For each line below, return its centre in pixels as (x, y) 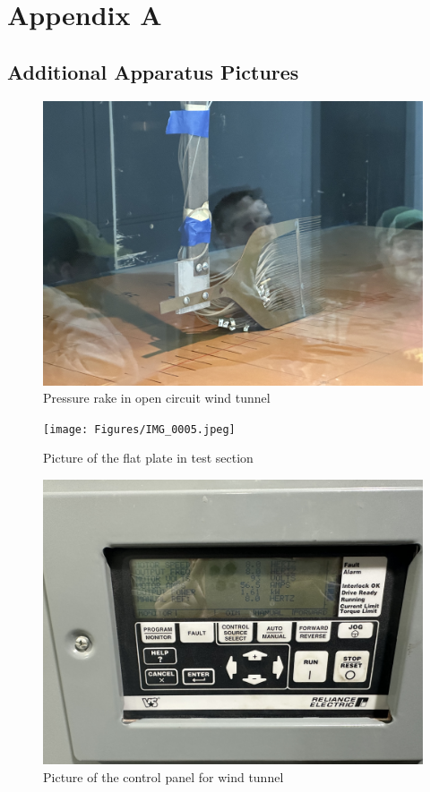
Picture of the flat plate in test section (148, 458)
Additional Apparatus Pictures (153, 71)
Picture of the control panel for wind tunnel (163, 776)
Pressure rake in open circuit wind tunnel (157, 398)
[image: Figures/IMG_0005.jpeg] (139, 429)
